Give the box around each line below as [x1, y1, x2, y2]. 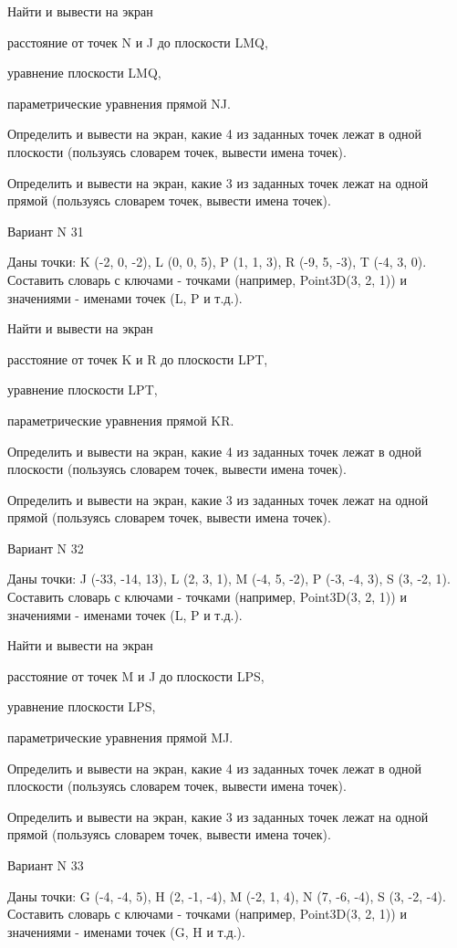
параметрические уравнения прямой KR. [7, 410, 234, 429]
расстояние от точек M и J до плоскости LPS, [7, 666, 265, 685]
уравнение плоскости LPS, [7, 697, 156, 716]
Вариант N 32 [7, 538, 84, 557]
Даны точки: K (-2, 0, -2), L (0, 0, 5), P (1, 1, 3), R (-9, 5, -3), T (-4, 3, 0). [7, 252, 427, 271]
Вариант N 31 [7, 221, 84, 240]
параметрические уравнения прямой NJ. [7, 93, 231, 112]
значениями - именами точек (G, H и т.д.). [7, 922, 245, 941]
